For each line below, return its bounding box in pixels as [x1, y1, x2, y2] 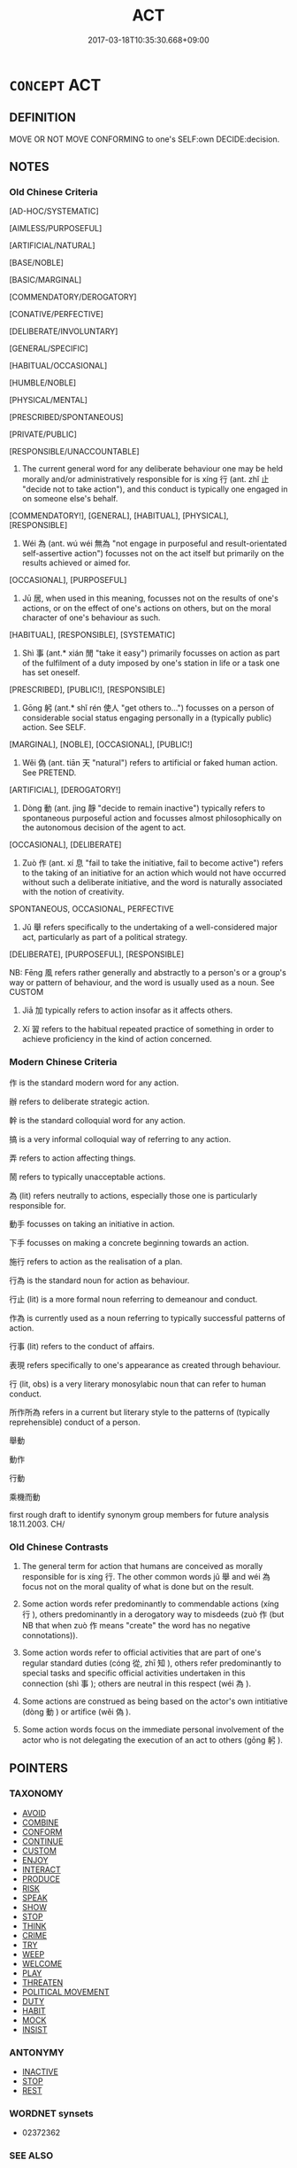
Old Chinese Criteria [9, 186, 99, 198]
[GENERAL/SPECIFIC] [9, 343, 88, 354]
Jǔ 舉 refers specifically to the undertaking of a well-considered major [21, 922, 278, 933]
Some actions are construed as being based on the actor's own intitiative [21, 1696, 289, 1706]
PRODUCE [21, 1873, 60, 1884]
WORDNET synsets [9, 2107, 95, 2119]
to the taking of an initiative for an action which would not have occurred [21, 867, 286, 878]
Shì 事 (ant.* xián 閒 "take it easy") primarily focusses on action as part [21, 648, 280, 658]
